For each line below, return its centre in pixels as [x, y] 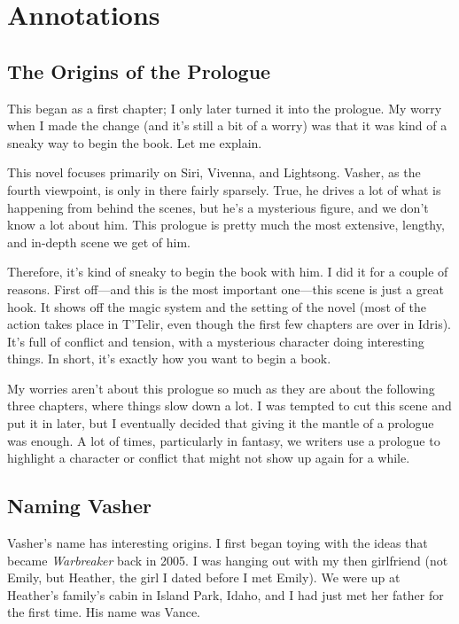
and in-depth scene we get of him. [99, 242]
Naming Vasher [79, 506]
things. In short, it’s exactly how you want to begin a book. [169, 359]
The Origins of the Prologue [139, 70]
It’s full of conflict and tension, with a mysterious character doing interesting [216, 341]
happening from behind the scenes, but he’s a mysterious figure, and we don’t [218, 207]
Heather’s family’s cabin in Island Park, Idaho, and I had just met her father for [226, 594]
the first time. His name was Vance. [104, 612]
